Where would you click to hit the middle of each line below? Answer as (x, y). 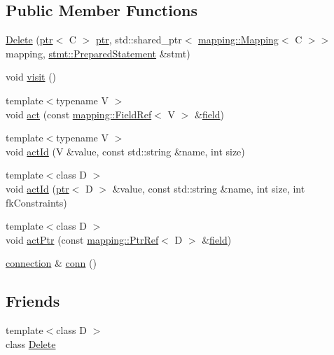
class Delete (31, 343)
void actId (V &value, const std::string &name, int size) (125, 151)
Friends (33, 301)
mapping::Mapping (238, 40)
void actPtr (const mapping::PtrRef (82, 239)
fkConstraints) (36, 202)
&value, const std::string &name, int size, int (209, 188)
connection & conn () (51, 263)
